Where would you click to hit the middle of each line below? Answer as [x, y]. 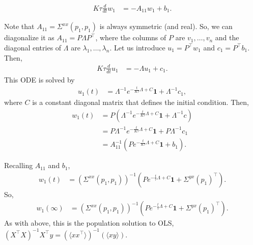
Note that [19, 26]
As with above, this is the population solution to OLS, [89, 223]
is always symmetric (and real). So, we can [166, 26]
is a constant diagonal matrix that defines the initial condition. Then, [140, 102]
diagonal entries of [33, 47]
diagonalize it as [29, 37]
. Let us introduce [137, 47]
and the [227, 37]
